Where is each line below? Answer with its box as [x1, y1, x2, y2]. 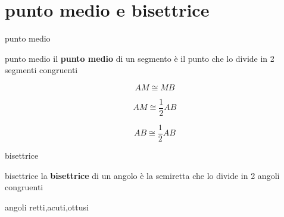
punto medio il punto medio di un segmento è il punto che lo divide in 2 [5, 52, 274, 64]
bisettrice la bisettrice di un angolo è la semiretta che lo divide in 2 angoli [5, 169, 280, 181]
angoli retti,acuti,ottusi [5, 200, 89, 213]
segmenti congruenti [5, 64, 78, 76]
